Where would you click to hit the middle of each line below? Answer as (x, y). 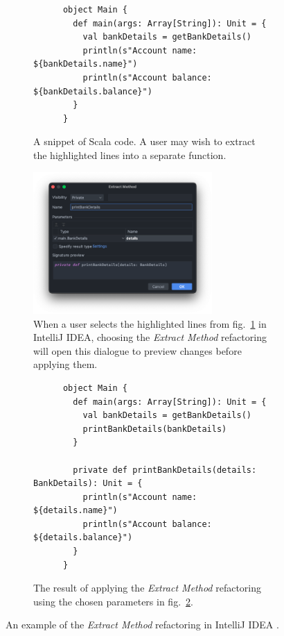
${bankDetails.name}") (86, 64)
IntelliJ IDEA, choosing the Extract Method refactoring (150, 337)
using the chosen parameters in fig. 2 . (113, 601)
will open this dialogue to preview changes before (137, 350)
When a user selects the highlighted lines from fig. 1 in (150, 323)
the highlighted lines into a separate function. (130, 154)
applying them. (65, 364)
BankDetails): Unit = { (88, 484)
